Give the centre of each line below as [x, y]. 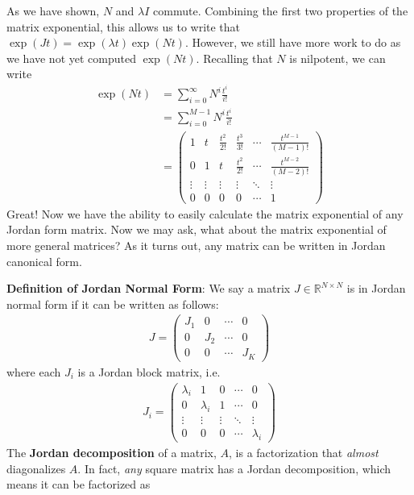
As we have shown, [53, 10]
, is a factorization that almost [304, 453]
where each [34, 371]
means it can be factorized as [79, 484]
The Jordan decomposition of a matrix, [112, 453]
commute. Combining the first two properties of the [281, 10]
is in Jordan [376, 288]
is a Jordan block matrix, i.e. [149, 371]
